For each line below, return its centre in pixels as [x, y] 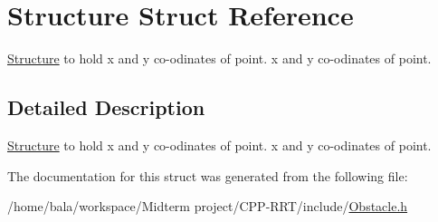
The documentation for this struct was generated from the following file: [208, 175]
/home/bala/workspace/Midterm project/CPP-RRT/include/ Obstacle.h [208, 206]
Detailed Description [106, 107]
